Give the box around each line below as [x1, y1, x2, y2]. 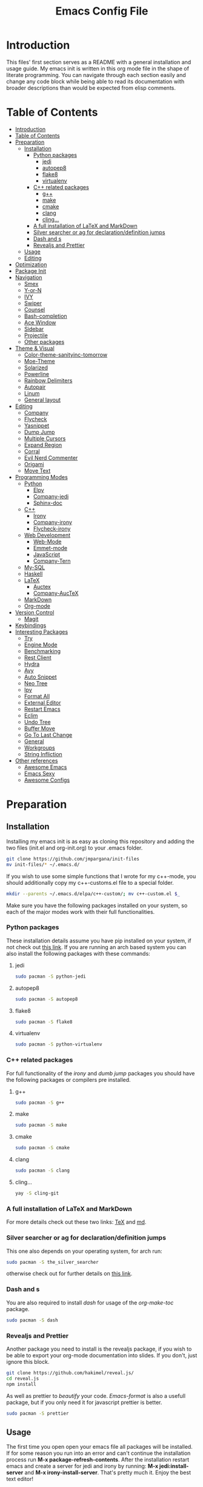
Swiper [24, 299, 42, 307]
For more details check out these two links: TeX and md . [6, 1218, 147, 1226]
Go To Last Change [24, 731, 73, 738]
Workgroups [24, 744, 56, 751]
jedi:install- [159, 1463, 189, 1470]
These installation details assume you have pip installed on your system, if [6, 937, 191, 944]
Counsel [24, 306, 45, 313]
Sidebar [24, 325, 44, 332]
